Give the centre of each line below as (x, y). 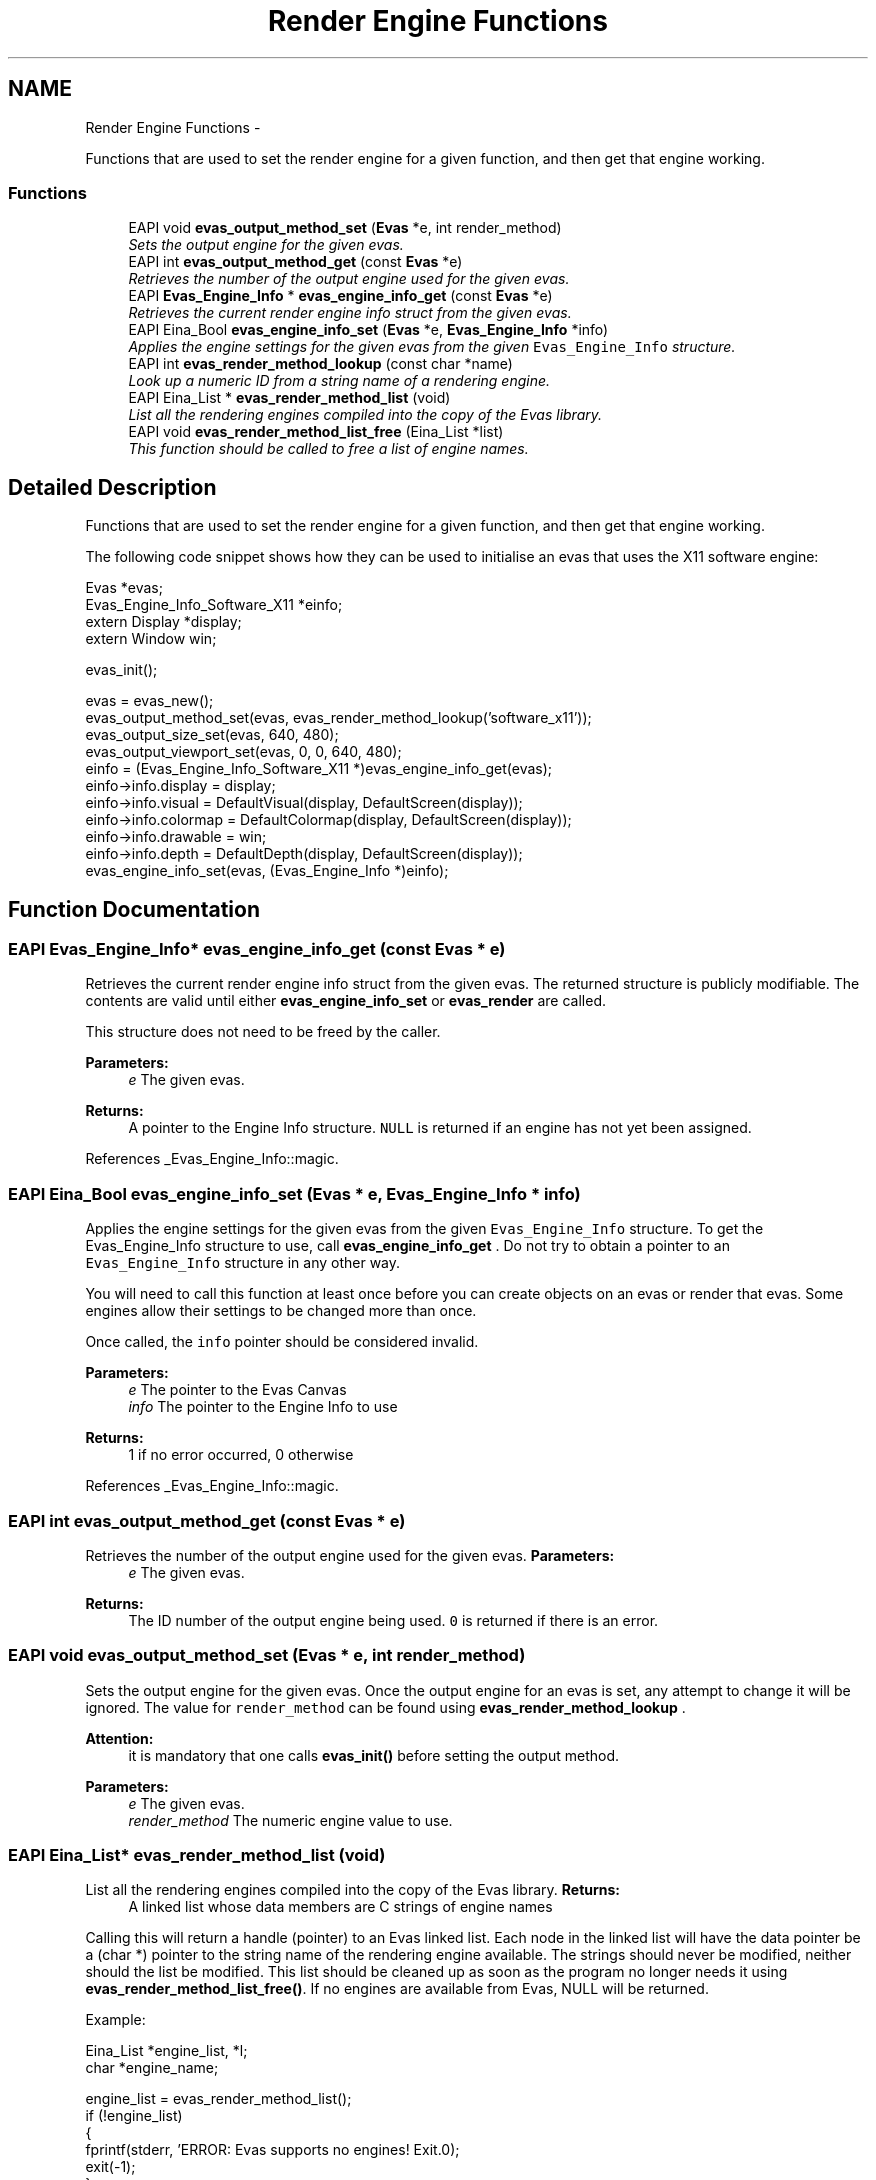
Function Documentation (134, 909)
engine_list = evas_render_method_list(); (218, 2099)
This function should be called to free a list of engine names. (328, 449)
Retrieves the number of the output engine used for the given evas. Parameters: (350, 1555)
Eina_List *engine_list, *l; (166, 2051)
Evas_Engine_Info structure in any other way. (243, 1263)
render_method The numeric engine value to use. (290, 1820)
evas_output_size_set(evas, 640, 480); (212, 735)
